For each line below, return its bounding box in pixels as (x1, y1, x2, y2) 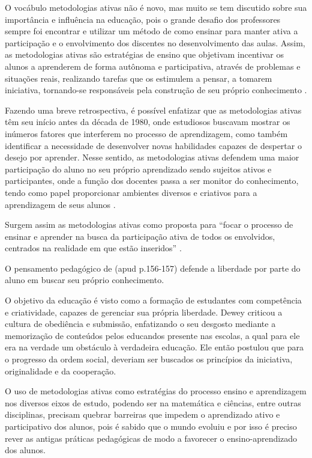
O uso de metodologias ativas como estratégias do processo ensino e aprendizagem (5, 385, 307, 397)
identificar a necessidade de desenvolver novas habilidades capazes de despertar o (5, 139, 302, 151)
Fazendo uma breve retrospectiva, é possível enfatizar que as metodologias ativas (5, 103, 302, 116)
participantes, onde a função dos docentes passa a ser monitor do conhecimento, (5, 174, 299, 187)
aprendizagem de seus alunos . (5, 198, 116, 210)
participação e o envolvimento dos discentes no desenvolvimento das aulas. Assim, (5, 36, 305, 49)
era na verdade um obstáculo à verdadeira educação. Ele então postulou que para (5, 341, 304, 353)
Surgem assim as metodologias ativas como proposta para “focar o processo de (5, 218, 293, 231)
